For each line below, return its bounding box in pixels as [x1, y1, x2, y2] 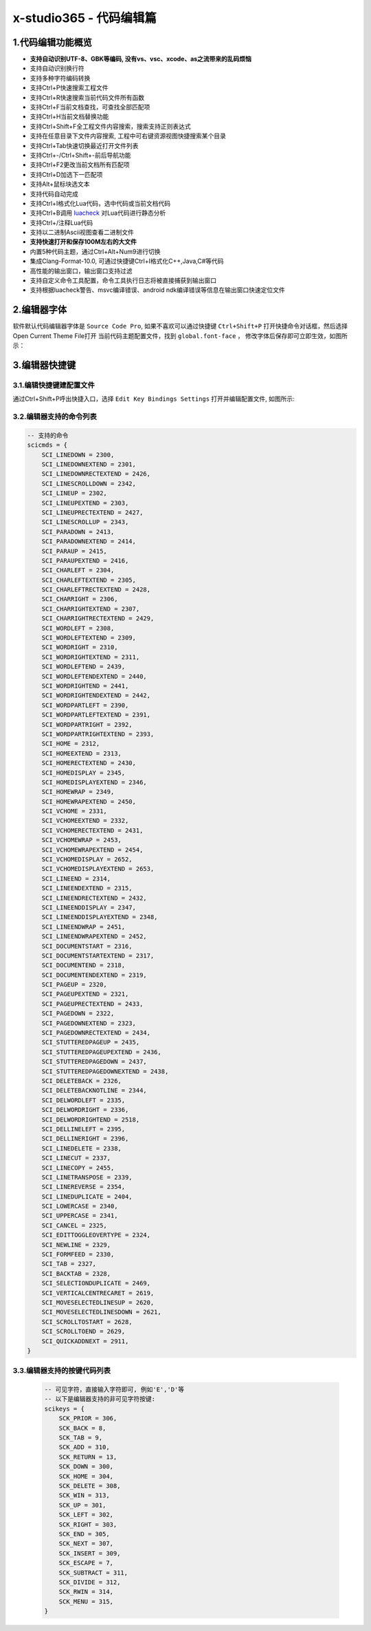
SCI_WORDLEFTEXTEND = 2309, [41, 634, 137, 642]
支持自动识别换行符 [30, 64, 85, 72]
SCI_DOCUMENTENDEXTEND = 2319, [41, 971, 147, 979]
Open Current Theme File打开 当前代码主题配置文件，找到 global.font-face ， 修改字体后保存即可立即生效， [12, 331, 330, 340]
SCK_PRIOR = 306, [58, 1415, 117, 1422]
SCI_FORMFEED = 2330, [41, 1250, 115, 1259]
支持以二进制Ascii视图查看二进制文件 [30, 228, 134, 237]
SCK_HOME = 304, [58, 1472, 113, 1480]
